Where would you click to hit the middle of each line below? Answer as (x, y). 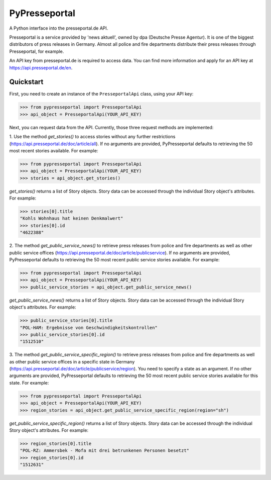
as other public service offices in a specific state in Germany (72, 361)
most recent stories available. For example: (54, 150)
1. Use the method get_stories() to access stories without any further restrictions (92, 137)
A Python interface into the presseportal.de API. (59, 28)
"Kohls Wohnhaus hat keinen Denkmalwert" (72, 218)
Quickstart (26, 82)
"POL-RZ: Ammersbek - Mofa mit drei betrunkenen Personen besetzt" (105, 451)
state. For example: (29, 382)
